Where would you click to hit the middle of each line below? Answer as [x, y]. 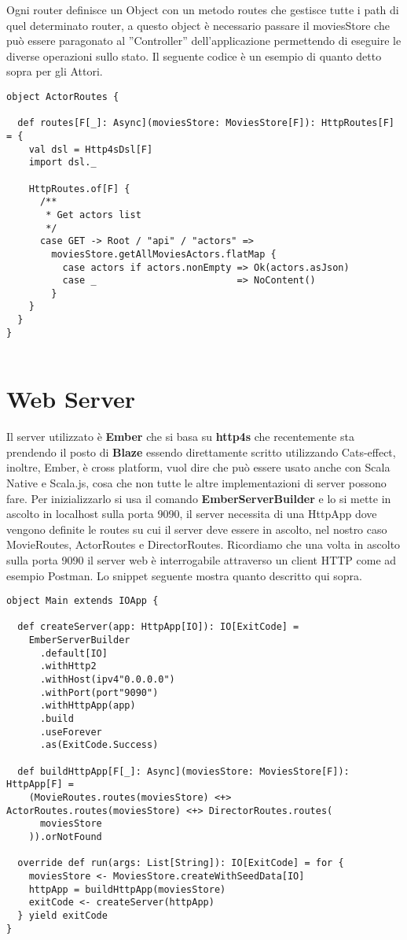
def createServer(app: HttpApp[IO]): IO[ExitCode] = [158, 627]
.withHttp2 [68, 666]
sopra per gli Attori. [55, 71]
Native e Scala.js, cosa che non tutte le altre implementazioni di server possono [196, 483]
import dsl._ [62, 163]
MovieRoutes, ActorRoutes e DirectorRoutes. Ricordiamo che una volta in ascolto [203, 544]
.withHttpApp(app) [88, 706]
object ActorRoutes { [63, 96]
